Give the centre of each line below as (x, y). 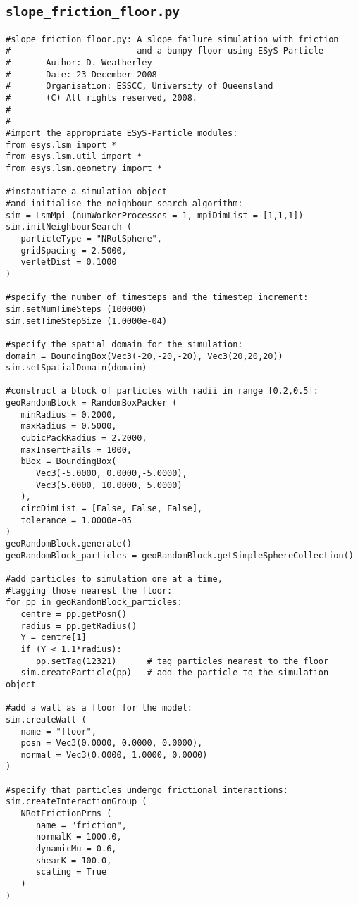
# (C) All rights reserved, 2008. (102, 98)
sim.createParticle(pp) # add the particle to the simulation (175, 673)
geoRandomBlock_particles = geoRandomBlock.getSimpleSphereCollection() (180, 555)
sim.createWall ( (46, 719)
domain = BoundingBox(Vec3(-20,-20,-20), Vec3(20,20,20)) (144, 356)
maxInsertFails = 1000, (76, 450)
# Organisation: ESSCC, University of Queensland (140, 86)
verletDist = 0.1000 (69, 262)
